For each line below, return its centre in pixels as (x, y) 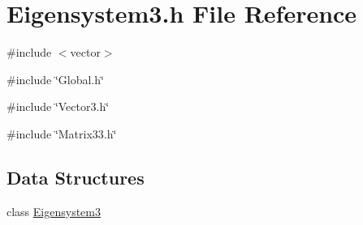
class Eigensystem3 (54, 211)
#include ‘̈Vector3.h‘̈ (58, 106)
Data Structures (76, 177)
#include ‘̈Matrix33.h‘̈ (62, 133)
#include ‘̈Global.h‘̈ (55, 79)
